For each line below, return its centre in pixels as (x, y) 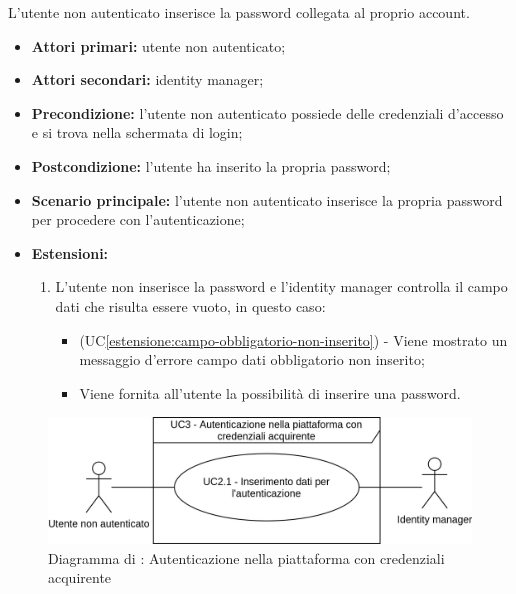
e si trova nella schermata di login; (137, 132)
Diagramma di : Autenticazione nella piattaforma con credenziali (246, 557)
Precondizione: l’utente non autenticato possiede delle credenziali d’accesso (267, 112)
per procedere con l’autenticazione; (138, 219)
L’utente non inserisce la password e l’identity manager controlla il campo (281, 286)
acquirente (80, 577)
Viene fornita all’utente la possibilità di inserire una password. (270, 392)
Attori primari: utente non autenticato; (158, 45)
